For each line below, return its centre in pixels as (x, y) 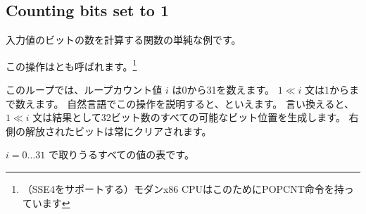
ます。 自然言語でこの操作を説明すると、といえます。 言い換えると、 (194, 103)
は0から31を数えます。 (223, 90)
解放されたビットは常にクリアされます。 (118, 131)
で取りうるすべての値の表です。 (121, 155)
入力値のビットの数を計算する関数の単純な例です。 (124, 40)
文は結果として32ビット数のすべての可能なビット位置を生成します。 (189, 117)
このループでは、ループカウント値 (84, 90)
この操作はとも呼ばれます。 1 (71, 65)
